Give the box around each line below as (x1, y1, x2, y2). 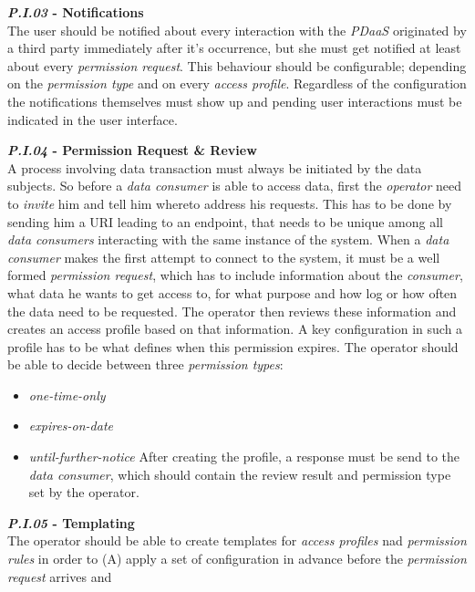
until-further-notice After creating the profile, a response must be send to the (28, 447, 460, 466)
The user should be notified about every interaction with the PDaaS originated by (7, 20, 467, 39)
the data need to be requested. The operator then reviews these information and (7, 301, 457, 320)
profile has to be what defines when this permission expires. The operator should (7, 337, 459, 356)
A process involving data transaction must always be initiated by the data (7, 158, 422, 177)
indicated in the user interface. (7, 109, 178, 129)
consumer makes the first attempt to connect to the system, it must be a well (7, 247, 440, 266)
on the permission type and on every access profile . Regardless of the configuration (7, 74, 467, 93)
